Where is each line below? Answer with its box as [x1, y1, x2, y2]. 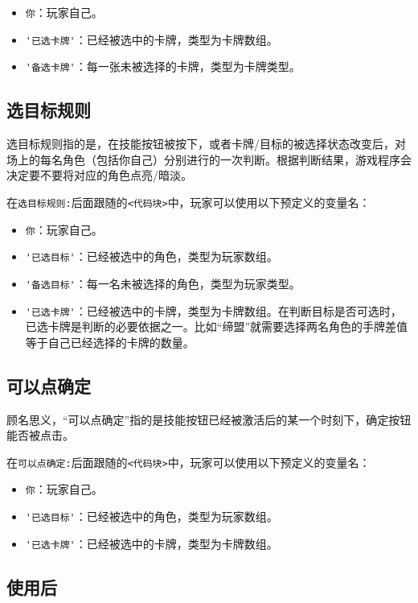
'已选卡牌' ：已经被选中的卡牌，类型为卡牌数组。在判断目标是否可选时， [25, 302, 402, 319]
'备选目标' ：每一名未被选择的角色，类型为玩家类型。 [25, 275, 301, 291]
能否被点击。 [6, 427, 74, 444]
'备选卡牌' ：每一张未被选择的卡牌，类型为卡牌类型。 [25, 58, 301, 75]
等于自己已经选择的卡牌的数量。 [25, 333, 195, 350]
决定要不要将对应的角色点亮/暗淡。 [6, 167, 192, 184]
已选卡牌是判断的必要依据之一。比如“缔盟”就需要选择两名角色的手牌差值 [25, 318, 408, 335]
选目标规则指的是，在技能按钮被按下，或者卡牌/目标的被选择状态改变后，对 [6, 135, 406, 152]
